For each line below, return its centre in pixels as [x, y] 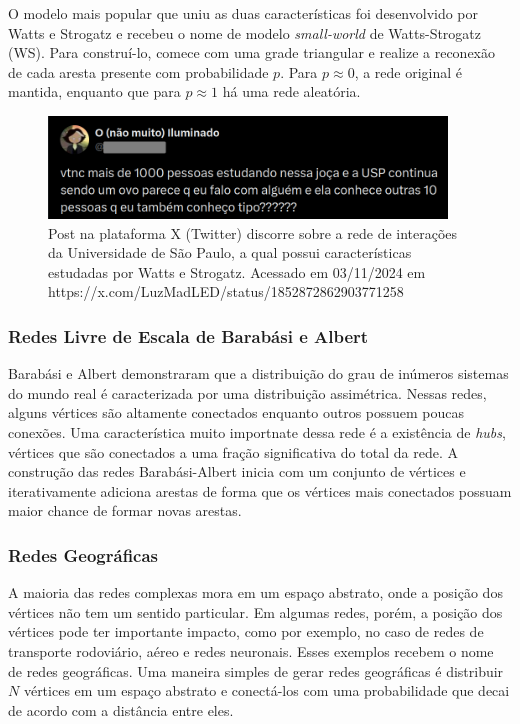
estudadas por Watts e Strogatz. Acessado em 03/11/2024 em [237, 271]
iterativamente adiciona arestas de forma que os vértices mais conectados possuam [260, 490]
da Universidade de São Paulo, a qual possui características [230, 252]
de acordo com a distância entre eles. [121, 709]
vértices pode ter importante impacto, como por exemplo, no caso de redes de [246, 631]
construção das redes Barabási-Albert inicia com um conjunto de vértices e [237, 471]
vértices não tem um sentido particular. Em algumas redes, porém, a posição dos [255, 611]
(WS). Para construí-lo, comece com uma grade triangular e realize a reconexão [252, 52]
